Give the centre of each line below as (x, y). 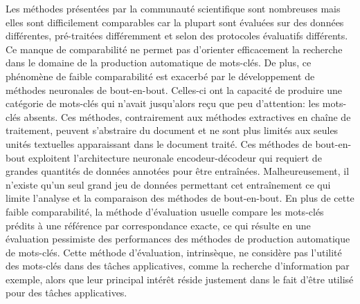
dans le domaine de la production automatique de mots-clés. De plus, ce (159, 63)
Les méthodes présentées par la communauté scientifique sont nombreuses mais (173, 8)
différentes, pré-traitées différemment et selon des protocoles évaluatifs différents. (177, 36)
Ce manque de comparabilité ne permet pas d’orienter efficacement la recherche (174, 49)
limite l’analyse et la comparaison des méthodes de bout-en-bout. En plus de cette (180, 198)
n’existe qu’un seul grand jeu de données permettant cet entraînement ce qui (168, 184)
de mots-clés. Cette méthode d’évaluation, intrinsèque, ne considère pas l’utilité (174, 252)
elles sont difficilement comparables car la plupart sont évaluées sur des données (175, 22)
